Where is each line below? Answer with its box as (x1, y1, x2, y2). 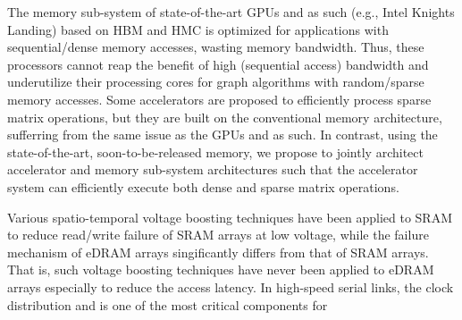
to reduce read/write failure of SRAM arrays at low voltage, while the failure (7, 225, 429, 244)
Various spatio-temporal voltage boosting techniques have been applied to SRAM (7, 207, 452, 226)
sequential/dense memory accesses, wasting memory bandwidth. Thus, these (7, 38, 424, 56)
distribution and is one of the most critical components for (7, 295, 328, 314)
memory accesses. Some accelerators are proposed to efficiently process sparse (7, 89, 432, 108)
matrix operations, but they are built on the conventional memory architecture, (7, 107, 442, 126)
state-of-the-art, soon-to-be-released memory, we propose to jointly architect (7, 142, 424, 161)
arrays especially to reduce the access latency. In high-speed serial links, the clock (7, 277, 454, 296)
